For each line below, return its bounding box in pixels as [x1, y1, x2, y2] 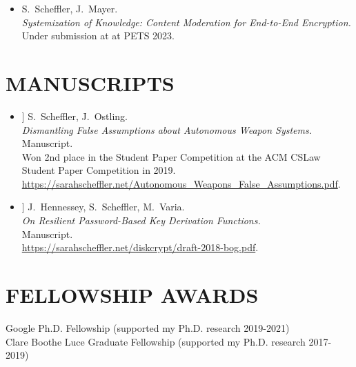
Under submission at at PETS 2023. [21, 28, 175, 43]
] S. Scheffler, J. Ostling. [21, 108, 128, 123]
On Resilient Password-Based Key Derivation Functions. [21, 213, 261, 228]
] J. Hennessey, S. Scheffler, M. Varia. [21, 199, 185, 214]
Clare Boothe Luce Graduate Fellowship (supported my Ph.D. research [6, 334, 306, 348]
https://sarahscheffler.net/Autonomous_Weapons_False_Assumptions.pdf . [21, 176, 341, 190]
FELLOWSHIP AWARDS [6, 281, 259, 309]
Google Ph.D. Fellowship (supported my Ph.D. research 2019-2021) [6, 320, 290, 335]
